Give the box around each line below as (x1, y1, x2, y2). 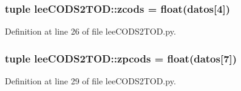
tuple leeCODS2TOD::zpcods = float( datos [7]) (5, 50, 237, 66)
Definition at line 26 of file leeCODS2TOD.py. (5, 25, 176, 38)
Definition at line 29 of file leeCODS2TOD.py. (5, 75, 176, 87)
